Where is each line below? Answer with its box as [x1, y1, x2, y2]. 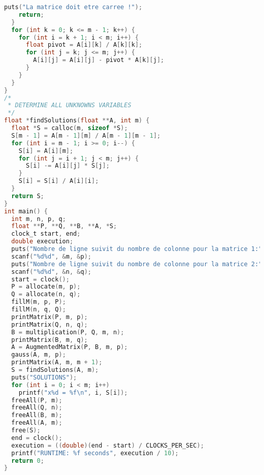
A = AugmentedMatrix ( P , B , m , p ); [11, 343, 128, 351]
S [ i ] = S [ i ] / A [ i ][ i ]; [18, 177, 99, 185]
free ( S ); [11, 427, 41, 434]
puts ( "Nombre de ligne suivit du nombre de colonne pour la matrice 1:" [11, 245, 262, 252]
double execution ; [11, 238, 74, 245]
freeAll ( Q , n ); [11, 404, 62, 411]
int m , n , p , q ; [11, 215, 66, 223]
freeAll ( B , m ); [11, 411, 62, 419]
